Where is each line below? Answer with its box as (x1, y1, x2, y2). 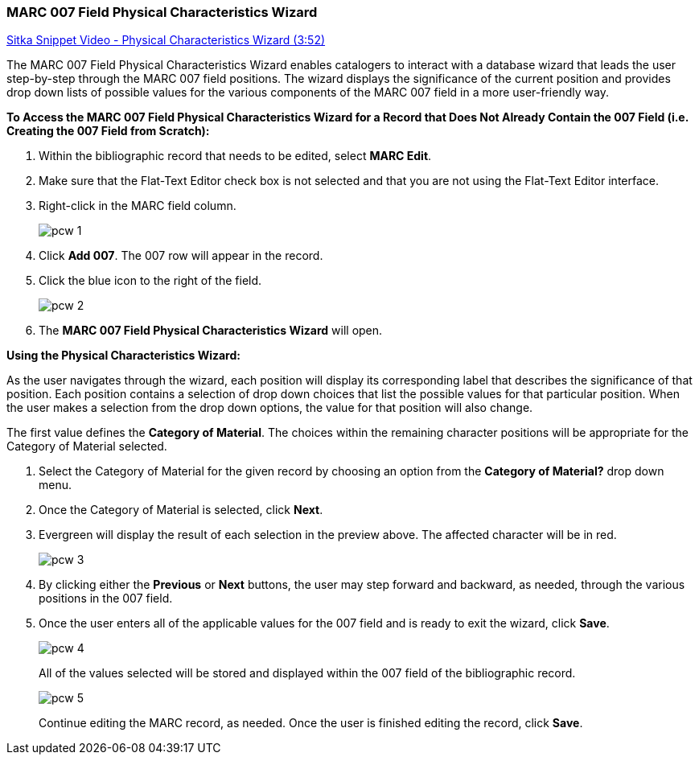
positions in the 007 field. (39, 591, 173, 606)
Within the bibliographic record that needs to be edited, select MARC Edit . (39, 149, 432, 163)
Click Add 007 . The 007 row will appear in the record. (39, 249, 323, 263)
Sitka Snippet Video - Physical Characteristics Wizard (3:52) (6, 33, 326, 47)
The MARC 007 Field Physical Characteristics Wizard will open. (39, 323, 383, 338)
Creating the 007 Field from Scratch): (6, 124, 210, 138)
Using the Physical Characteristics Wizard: (6, 348, 241, 363)
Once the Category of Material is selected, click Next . (39, 503, 323, 517)
